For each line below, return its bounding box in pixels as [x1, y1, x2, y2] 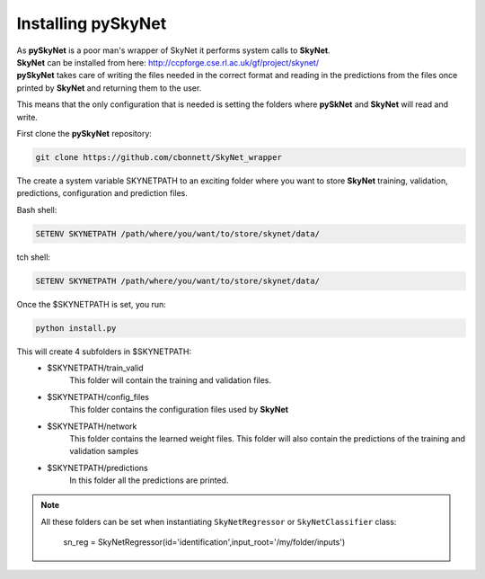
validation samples [69, 446, 139, 457]
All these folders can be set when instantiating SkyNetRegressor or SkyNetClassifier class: [40, 516, 397, 527]
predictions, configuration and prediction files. [16, 188, 189, 199]
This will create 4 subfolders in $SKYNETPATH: [16, 346, 192, 357]
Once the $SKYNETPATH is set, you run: [16, 298, 166, 309]
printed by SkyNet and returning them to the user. [16, 82, 202, 94]
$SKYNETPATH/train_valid [47, 362, 144, 373]
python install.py [35, 323, 117, 333]
